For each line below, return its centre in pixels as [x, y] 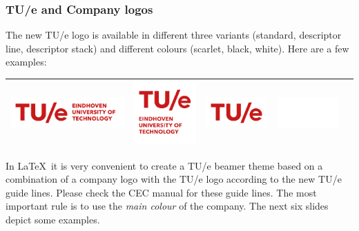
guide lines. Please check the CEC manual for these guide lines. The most [161, 192]
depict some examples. [53, 219]
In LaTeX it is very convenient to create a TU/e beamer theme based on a [164, 165]
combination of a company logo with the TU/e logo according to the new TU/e [174, 179]
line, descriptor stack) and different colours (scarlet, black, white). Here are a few [177, 48]
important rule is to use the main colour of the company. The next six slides [167, 206]
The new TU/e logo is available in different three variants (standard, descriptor [174, 35]
